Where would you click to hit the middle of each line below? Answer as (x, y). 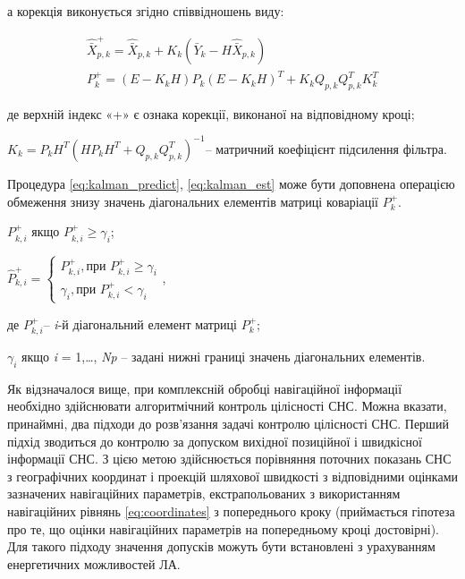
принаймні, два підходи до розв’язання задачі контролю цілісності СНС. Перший (228, 424)
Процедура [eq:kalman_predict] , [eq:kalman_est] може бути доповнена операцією (231, 183)
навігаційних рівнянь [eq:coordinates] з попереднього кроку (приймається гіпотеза (231, 511)
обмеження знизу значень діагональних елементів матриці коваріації (193, 201)
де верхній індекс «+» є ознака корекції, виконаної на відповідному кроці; (211, 113)
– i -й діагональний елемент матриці (140, 324)
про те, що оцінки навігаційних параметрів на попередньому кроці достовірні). (223, 528)
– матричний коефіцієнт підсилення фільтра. (326, 148)
